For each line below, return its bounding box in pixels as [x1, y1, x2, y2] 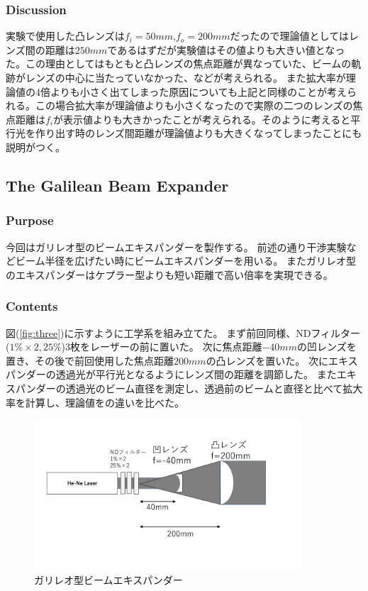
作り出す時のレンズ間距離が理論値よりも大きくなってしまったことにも [35, 126, 362, 140]
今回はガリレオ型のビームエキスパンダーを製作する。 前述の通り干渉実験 [6, 239, 347, 254]
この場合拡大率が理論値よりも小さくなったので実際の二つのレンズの [35, 98, 353, 113]
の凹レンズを [296, 339, 357, 354]
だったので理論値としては [230, 28, 349, 43]
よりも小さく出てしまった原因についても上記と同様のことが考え [50, 84, 347, 99]
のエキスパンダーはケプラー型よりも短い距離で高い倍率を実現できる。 [6, 267, 333, 282]
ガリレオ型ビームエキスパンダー [34, 573, 183, 587]
